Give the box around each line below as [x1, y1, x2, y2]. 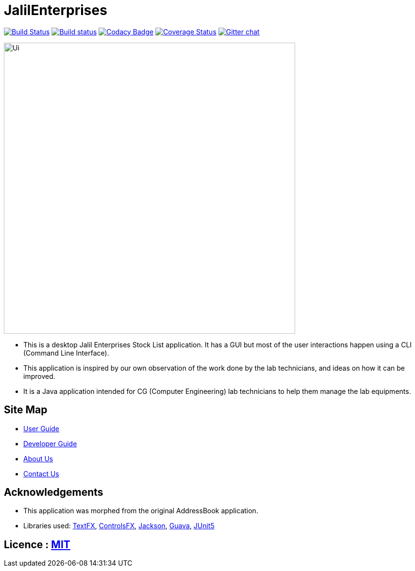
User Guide [23, 424, 60, 433]
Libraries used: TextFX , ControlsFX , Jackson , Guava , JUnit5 [23, 522, 215, 530]
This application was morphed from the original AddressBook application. [23, 506, 258, 515]
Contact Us [23, 469, 59, 478]
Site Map [4, 404, 48, 416]
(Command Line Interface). [23, 348, 109, 357]
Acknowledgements [4, 486, 103, 499]
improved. [23, 372, 55, 380]
